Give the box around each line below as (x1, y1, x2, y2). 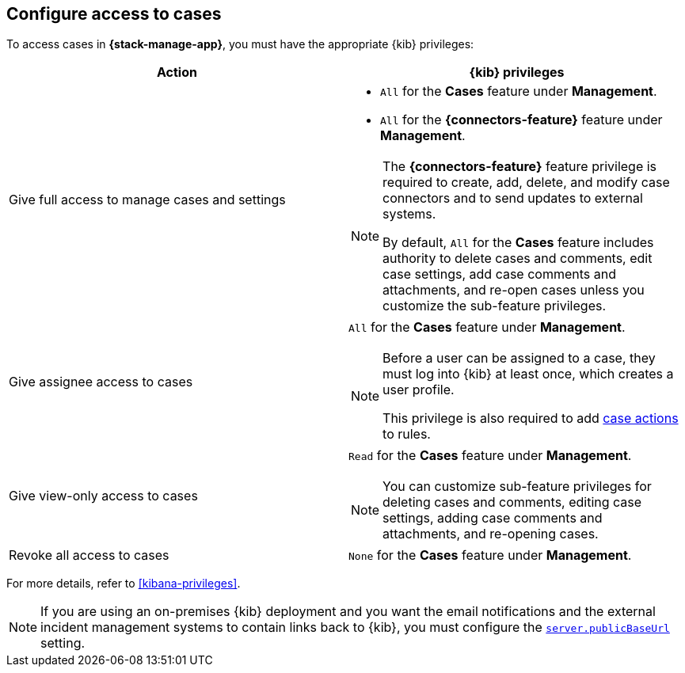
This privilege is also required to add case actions (382, 410, 679, 427)
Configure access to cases (6, 4, 222, 24)
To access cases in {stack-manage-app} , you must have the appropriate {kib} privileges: (6, 37, 474, 51)
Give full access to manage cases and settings (9, 192, 286, 208)
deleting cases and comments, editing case (382, 494, 642, 511)
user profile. (382, 382, 455, 398)
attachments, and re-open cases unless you (382, 282, 645, 298)
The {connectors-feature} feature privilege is (382, 158, 657, 175)
